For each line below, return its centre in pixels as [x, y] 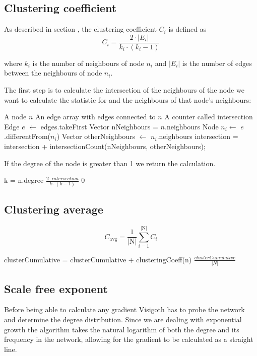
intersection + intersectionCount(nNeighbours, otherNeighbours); [105, 146]
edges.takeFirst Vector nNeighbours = [99, 126]
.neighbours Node [191, 126]
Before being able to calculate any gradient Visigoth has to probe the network [124, 309]
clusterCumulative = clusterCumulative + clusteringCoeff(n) [98, 259]
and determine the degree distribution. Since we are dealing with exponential [123, 319]
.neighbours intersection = [198, 136]
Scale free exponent [56, 288]
